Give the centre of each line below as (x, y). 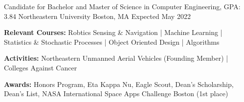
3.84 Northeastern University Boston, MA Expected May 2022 (97, 16)
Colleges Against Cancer (41, 67)
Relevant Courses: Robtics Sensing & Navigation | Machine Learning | (113, 32)
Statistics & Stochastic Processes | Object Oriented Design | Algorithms (112, 42)
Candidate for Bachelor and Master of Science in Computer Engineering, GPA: (122, 6)
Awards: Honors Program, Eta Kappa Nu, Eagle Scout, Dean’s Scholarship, (119, 84)
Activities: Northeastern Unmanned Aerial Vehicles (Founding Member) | (116, 58)
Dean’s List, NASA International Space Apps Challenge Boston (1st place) (116, 93)
